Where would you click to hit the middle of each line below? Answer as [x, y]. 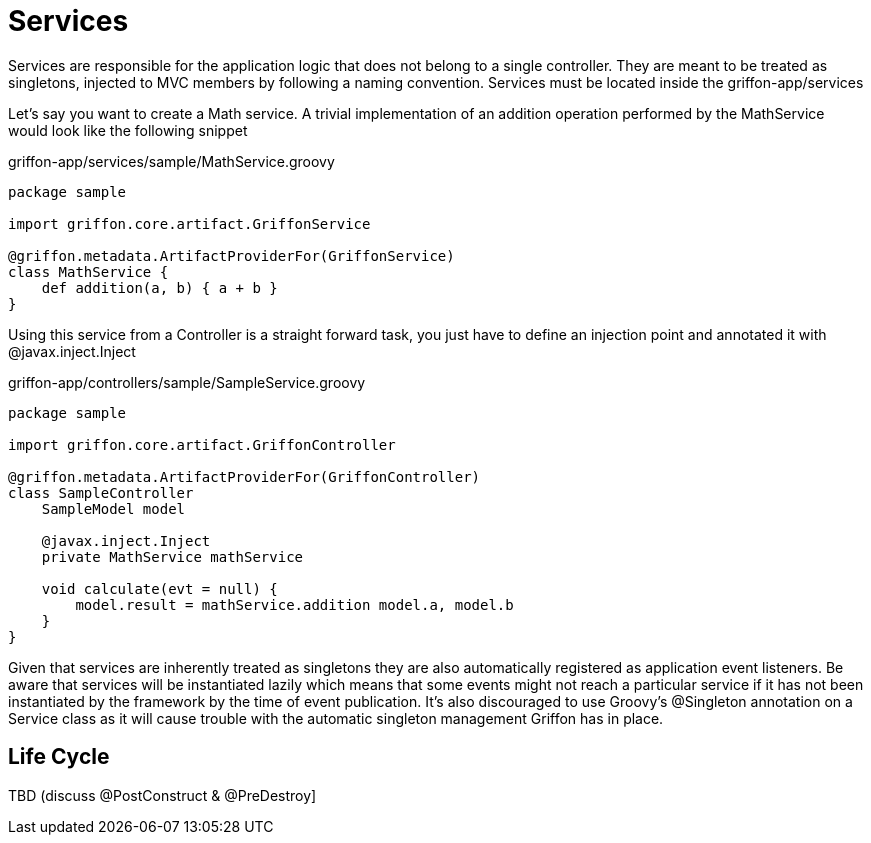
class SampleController [101, 492]
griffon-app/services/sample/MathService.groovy [171, 161]
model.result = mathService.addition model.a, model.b [294, 604]
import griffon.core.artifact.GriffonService [189, 223]
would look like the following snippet [128, 130]
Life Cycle [59, 757]
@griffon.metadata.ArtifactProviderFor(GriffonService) [231, 255]
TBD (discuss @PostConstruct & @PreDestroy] [162, 795]
